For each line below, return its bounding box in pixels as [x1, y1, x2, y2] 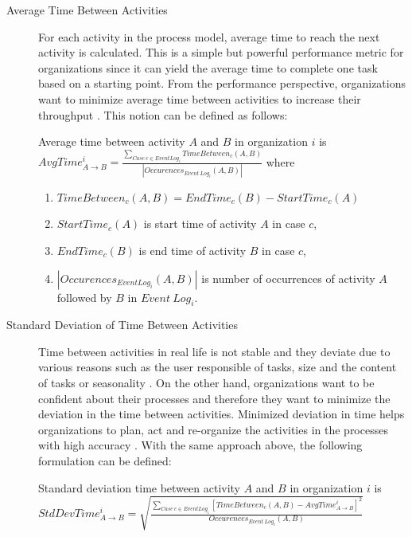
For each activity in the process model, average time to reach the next [38, 28, 380, 45]
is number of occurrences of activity [201, 269, 375, 286]
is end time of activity [138, 241, 247, 258]
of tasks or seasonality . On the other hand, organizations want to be [38, 374, 375, 391]
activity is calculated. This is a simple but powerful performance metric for [38, 44, 404, 61]
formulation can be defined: [38, 453, 172, 469]
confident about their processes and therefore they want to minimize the [38, 390, 391, 406]
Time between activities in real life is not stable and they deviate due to [38, 343, 391, 359]
